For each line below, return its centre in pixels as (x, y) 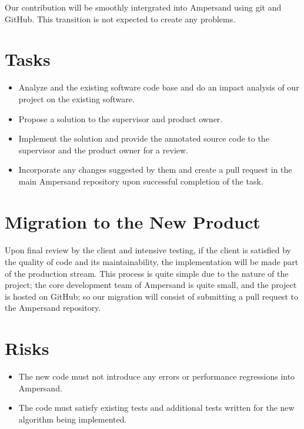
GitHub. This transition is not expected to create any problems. (120, 19)
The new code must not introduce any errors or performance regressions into (157, 376)
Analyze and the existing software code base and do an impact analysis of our (159, 87)
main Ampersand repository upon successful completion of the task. (141, 181)
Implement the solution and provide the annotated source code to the (144, 138)
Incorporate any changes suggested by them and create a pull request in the (155, 170)
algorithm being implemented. (73, 419)
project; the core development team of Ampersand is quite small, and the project (151, 285)
